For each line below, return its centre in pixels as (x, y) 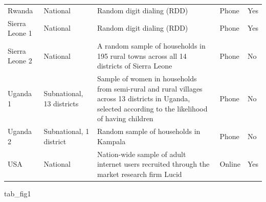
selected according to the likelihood (152, 108)
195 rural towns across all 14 (142, 55)
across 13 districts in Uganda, (143, 98)
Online (230, 164)
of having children (125, 118)
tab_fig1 (18, 193)
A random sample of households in (151, 46)
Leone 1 (20, 33)
